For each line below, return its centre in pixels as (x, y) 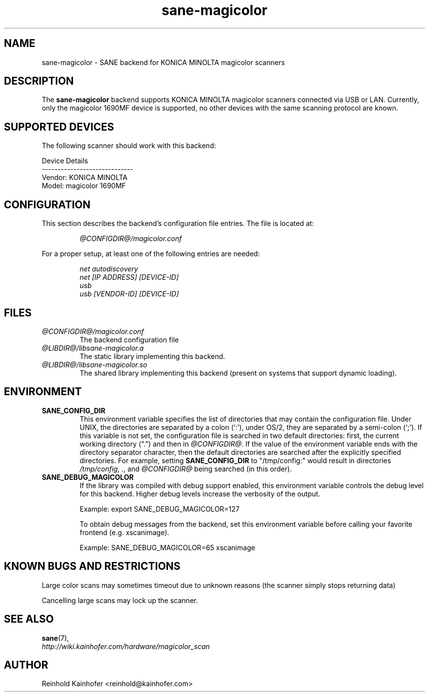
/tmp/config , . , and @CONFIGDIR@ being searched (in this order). (186, 469)
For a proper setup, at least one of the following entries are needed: (151, 254)
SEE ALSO (29, 619)
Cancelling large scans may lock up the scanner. (120, 600)
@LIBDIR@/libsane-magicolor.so (95, 364)
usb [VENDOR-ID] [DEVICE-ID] (129, 294)
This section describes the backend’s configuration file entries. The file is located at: (178, 224)
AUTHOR (26, 665)
